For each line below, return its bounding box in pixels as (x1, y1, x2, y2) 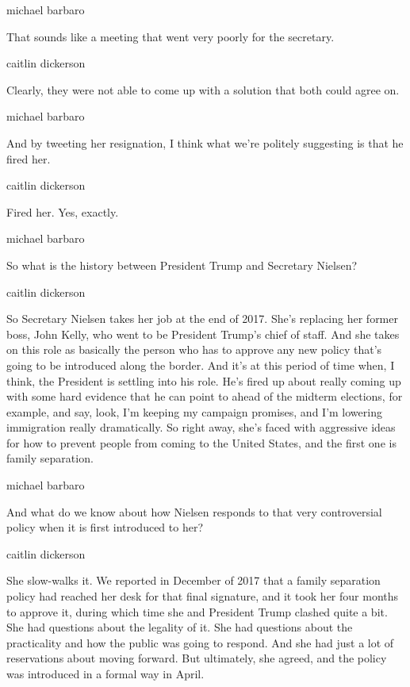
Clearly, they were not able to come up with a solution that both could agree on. (6, 81, 400, 98)
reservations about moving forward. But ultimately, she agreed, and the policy (6, 650, 387, 666)
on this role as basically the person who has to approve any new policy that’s (6, 341, 382, 358)
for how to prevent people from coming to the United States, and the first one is (6, 434, 397, 451)
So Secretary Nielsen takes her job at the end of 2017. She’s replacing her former (6, 310, 398, 327)
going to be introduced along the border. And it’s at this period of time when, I (6, 356, 395, 373)
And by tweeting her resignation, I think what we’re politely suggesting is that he (6, 134, 404, 151)
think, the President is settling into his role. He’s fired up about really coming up (6, 372, 401, 389)
